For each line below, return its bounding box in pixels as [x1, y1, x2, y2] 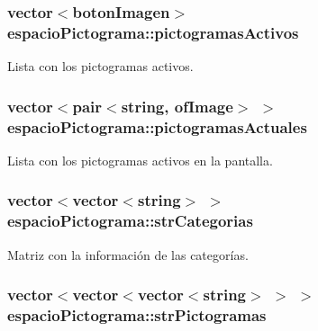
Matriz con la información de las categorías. [7, 245, 249, 264]
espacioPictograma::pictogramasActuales [7, 115, 307, 138]
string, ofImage [121, 94, 233, 117]
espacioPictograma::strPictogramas [7, 304, 267, 327]
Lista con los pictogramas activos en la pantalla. [7, 150, 273, 169]
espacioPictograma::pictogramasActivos [7, 21, 299, 43]
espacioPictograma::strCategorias [7, 210, 253, 232]
